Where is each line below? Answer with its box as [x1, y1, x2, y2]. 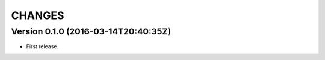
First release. [26, 43, 59, 50]
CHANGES [11, 9, 64, 22]
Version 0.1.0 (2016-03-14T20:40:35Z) [11, 26, 172, 37]
